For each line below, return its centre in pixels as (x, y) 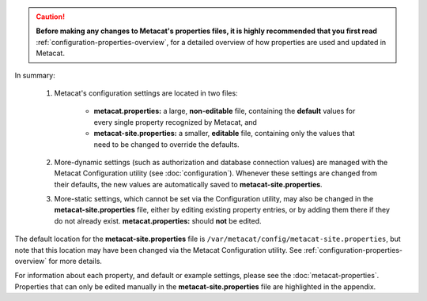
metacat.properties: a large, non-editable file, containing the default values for (225, 111)
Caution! (51, 17)
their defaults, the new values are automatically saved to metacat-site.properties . (189, 184)
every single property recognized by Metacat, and (175, 122)
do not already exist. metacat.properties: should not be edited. (158, 220)
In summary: (35, 75)
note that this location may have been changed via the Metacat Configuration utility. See (158, 250)
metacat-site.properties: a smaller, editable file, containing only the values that (224, 134)
